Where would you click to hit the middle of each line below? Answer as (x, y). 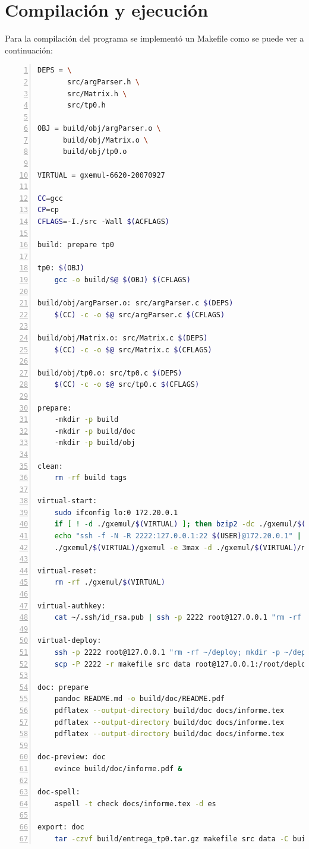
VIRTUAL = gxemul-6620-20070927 (101, 175)
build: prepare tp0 (76, 245)
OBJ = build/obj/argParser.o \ (99, 129)
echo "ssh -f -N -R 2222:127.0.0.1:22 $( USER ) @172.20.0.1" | (178, 536)
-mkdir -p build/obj (95, 443)
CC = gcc (50, 198)
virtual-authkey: (72, 606)
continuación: (29, 50)
